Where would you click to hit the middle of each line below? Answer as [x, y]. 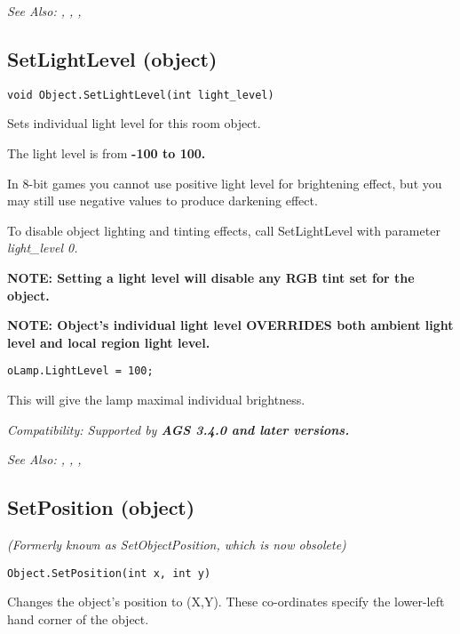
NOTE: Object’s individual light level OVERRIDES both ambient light [230, 325]
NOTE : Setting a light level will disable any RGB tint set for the [211, 278]
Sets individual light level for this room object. [134, 123]
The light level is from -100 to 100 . [107, 153]
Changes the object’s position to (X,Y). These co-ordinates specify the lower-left [226, 602]
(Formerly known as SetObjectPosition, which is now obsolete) [177, 545]
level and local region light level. [109, 342]
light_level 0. [43, 248]
